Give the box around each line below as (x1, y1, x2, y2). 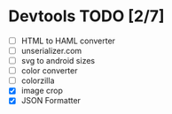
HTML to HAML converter (20, 35, 116, 46)
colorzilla (20, 75, 55, 86)
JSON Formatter (20, 95, 82, 106)
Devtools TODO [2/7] (8, 6, 165, 27)
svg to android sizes (20, 56, 95, 66)
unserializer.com (20, 46, 82, 56)
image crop (20, 86, 63, 96)
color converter (20, 65, 78, 76)
